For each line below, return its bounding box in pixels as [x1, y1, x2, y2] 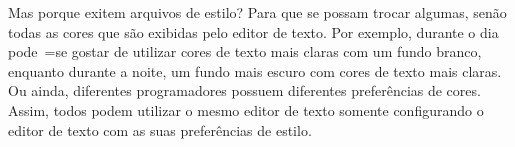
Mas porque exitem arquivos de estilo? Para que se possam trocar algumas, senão [8, 2, 507, 22]
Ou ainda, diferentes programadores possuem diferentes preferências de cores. [8, 80, 481, 101]
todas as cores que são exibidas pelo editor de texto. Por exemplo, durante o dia [8, 21, 499, 42]
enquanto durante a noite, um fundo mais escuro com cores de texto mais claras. [8, 60, 502, 81]
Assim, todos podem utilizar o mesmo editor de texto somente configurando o [8, 99, 484, 120]
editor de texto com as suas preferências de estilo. [8, 119, 312, 140]
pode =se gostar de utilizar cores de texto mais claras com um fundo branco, [8, 41, 482, 62]
